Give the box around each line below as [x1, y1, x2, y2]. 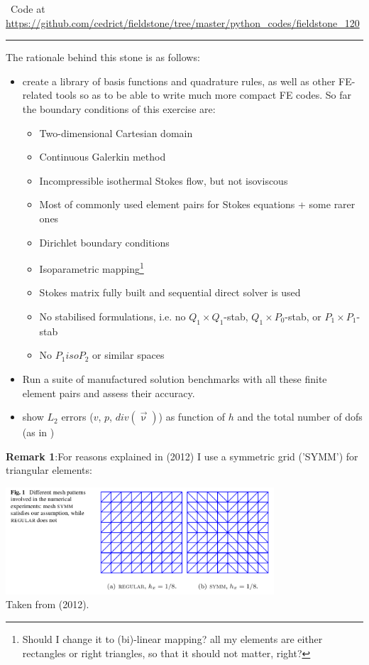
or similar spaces [92, 347, 165, 362]
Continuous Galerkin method [39, 149, 166, 164]
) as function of [158, 409, 225, 424]
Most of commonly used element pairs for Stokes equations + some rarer [39, 197, 356, 212]
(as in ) [22, 425, 55, 440]
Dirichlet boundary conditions [39, 234, 170, 249]
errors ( [61, 409, 94, 424]
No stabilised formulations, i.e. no [39, 308, 186, 323]
